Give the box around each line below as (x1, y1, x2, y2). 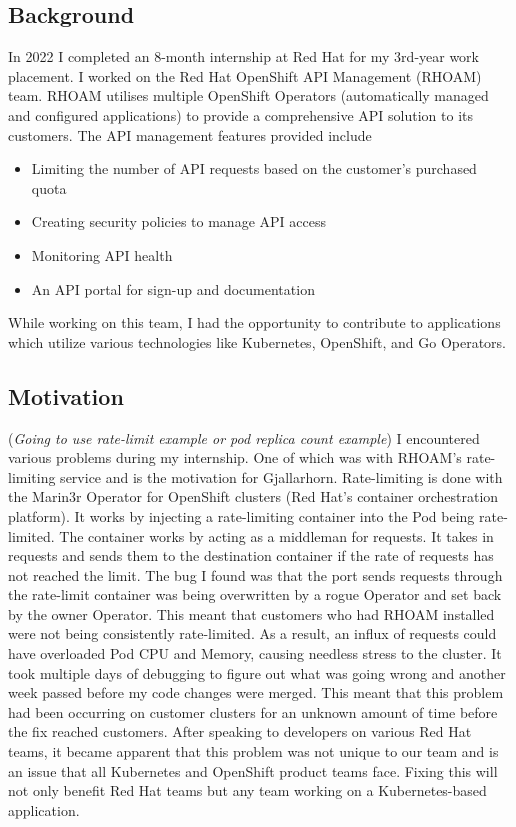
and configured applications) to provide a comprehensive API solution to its (8, 104, 473, 125)
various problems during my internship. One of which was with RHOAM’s (8, 447, 462, 468)
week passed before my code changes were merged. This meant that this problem (8, 682, 504, 703)
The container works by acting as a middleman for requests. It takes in (59, 525, 494, 546)
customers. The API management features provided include (8, 124, 372, 145)
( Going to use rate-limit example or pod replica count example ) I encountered (8, 427, 480, 448)
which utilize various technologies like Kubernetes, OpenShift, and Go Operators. (8, 331, 506, 352)
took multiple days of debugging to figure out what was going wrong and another (8, 662, 506, 683)
